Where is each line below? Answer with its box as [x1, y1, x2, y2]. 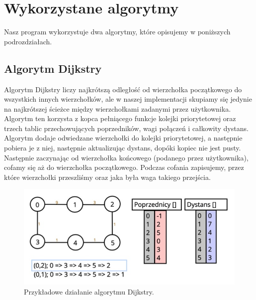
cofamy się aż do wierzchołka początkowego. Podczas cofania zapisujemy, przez [4, 162, 244, 172]
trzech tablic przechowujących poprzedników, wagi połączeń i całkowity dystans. [4, 123, 249, 133]
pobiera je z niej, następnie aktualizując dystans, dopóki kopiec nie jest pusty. [4, 143, 241, 153]
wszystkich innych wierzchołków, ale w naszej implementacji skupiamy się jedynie [4, 94, 252, 104]
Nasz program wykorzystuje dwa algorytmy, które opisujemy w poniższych [4, 26, 231, 37]
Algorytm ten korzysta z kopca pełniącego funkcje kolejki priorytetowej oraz [4, 113, 236, 124]
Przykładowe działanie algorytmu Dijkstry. [24, 286, 154, 297]
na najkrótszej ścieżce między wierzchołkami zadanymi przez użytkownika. [4, 103, 231, 114]
